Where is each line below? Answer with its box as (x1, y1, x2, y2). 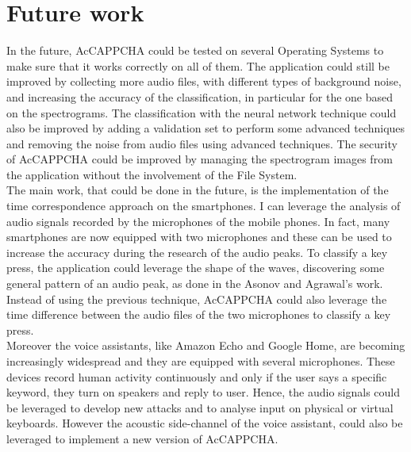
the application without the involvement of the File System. (6, 166, 298, 182)
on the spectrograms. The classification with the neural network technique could (6, 104, 397, 121)
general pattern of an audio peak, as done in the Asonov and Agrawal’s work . (6, 275, 383, 292)
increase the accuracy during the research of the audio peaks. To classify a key (6, 243, 388, 260)
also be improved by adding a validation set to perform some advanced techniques (6, 120, 405, 136)
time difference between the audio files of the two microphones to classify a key (6, 306, 391, 323)
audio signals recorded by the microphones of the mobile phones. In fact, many (6, 213, 390, 229)
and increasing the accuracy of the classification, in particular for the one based (6, 88, 394, 105)
